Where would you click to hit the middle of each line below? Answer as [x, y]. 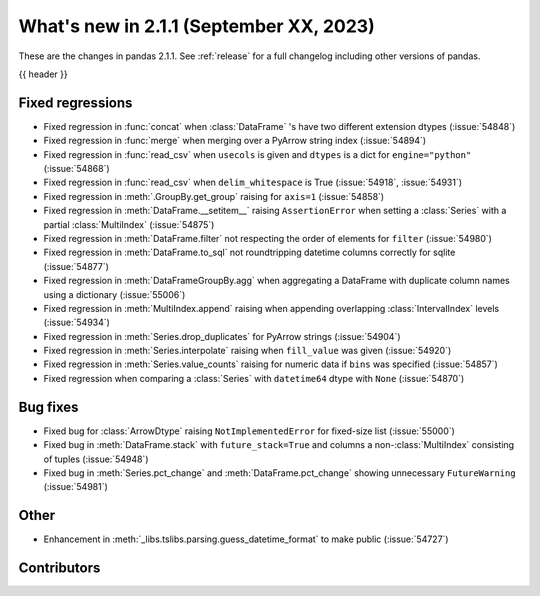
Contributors [59, 568]
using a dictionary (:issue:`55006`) [114, 294]
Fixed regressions [75, 102]
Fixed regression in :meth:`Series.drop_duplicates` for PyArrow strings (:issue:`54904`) [222, 336]
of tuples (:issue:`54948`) [96, 459]
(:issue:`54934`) [76, 322]
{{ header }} [43, 74]
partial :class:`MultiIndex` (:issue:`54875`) [129, 224]
